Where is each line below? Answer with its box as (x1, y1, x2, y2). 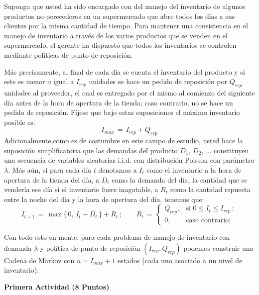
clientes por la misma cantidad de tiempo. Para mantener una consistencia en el (4, 20, 248, 31)
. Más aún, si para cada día (8, 164, 92, 175)
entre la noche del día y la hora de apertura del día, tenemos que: (4, 194, 204, 204)
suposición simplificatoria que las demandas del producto (4, 145, 178, 155)
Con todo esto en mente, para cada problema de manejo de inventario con (4, 232, 230, 242)
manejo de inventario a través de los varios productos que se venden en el (4, 30, 228, 40)
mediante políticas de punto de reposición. (4, 49, 133, 60)
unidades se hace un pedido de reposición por (89, 76, 227, 87)
